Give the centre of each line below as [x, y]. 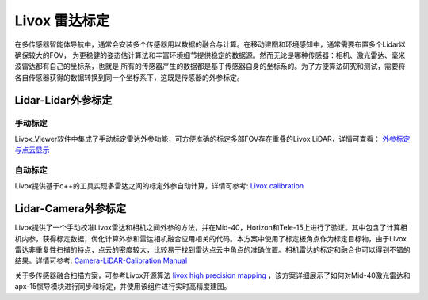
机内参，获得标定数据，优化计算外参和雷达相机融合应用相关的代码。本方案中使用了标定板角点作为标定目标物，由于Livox [211, 238]
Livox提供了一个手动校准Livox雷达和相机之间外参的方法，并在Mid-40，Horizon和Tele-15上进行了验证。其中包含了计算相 [211, 228]
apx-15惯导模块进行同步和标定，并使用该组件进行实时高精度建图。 [123, 287]
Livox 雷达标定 [62, 21]
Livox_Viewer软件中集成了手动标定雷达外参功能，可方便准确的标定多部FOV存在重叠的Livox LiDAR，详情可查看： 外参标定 [212, 139]
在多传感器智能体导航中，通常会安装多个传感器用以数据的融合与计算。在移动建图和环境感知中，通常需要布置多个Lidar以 [210, 44]
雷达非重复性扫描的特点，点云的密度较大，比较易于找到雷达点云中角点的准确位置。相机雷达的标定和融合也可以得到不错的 [212, 250]
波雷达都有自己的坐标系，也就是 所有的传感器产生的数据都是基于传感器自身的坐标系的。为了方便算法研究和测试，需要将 [210, 66]
